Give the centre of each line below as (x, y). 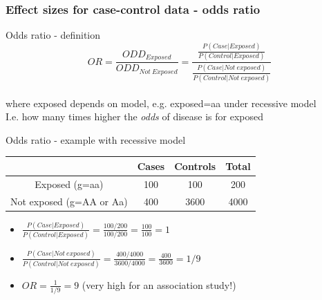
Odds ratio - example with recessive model (96, 139)
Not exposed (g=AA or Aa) (69, 201)
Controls (195, 166)
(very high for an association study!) (159, 284)
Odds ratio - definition (53, 35)
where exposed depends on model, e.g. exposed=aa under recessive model (161, 103)
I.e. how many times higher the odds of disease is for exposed (135, 116)
